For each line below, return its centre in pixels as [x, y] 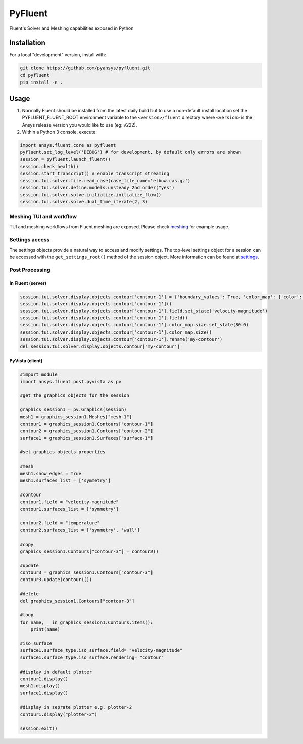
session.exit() [39, 728]
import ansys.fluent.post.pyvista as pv [70, 381]
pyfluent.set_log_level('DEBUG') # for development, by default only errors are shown [131, 152]
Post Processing [30, 270]
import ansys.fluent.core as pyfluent [68, 145]
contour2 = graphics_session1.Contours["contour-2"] [87, 431]
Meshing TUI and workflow [43, 217]
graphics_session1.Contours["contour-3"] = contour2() [89, 551]
